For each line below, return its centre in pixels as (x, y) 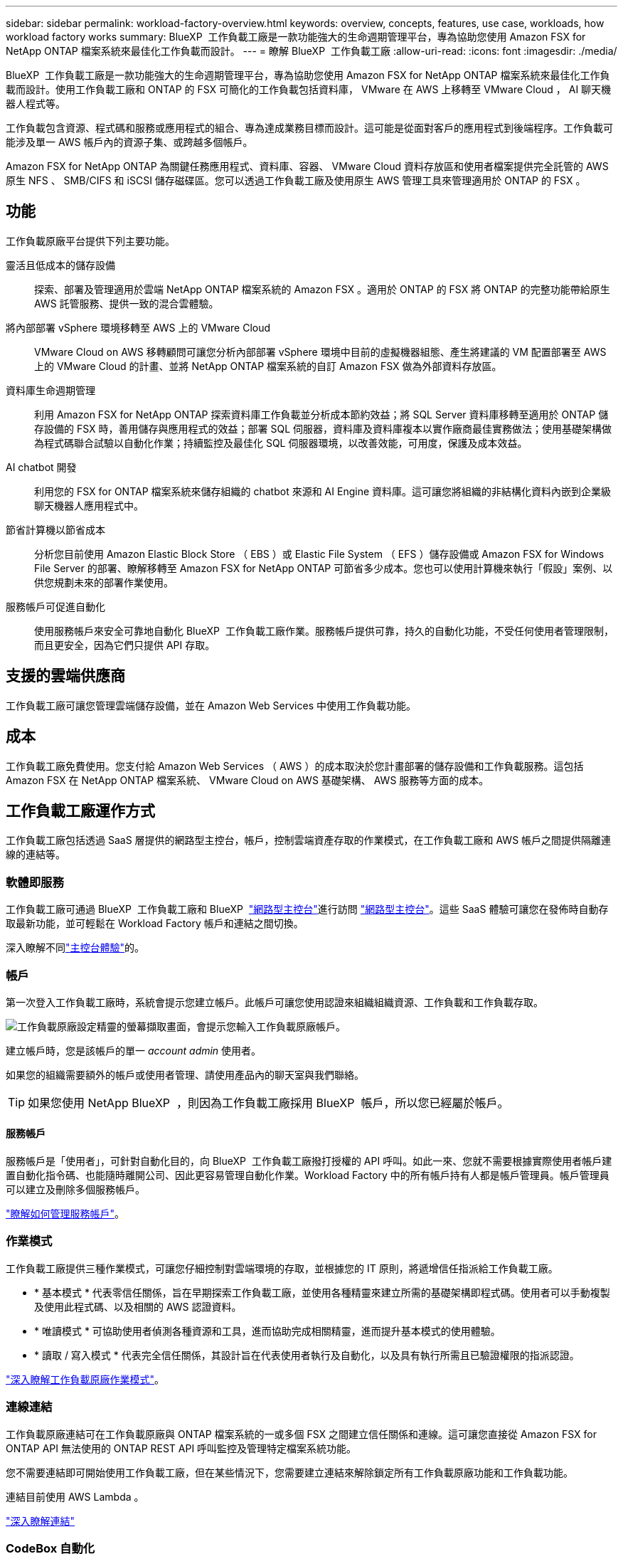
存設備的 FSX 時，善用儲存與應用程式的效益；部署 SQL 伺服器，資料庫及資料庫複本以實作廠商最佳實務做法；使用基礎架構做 (323, 428)
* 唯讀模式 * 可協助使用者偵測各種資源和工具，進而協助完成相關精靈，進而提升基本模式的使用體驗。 (267, 1331)
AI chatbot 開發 (41, 467)
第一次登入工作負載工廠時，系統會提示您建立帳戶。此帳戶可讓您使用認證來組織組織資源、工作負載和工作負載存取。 (275, 1002)
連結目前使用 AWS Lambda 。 (75, 1496)
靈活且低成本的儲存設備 (60, 265)
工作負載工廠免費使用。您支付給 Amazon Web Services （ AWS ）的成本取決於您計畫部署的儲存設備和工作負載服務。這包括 (295, 766)
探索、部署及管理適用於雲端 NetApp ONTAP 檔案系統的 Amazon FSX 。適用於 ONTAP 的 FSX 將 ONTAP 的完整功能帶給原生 (322, 289)
